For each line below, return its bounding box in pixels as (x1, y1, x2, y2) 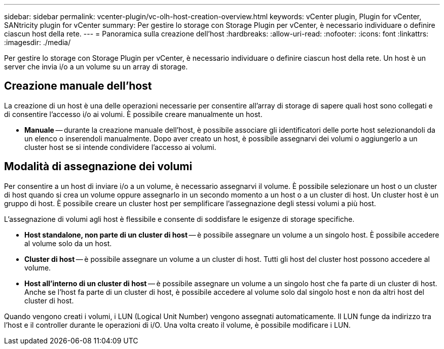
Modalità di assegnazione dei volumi (4, 160, 193, 173)
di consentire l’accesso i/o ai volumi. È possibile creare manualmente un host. (4, 109, 263, 119)
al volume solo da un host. (24, 239, 112, 248)
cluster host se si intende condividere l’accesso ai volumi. (24, 142, 216, 151)
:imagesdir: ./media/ (4, 38, 71, 47)
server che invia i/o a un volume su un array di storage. (4, 62, 188, 71)
